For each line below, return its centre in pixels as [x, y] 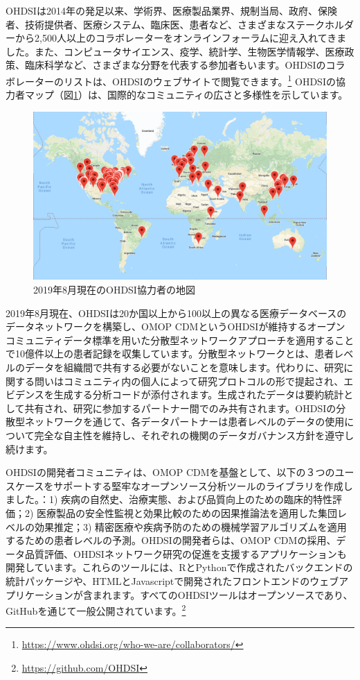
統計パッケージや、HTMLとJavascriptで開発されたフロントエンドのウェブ [172, 580]
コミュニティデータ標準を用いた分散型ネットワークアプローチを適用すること [180, 340]
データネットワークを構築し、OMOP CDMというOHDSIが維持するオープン [175, 326]
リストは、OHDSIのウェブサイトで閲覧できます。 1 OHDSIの [199, 80]
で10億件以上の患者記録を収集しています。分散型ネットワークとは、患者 [170, 354]
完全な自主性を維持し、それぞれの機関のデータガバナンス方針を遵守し [194, 435]
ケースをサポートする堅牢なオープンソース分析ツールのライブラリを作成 [179, 485]
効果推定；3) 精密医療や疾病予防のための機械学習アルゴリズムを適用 [190, 526]
